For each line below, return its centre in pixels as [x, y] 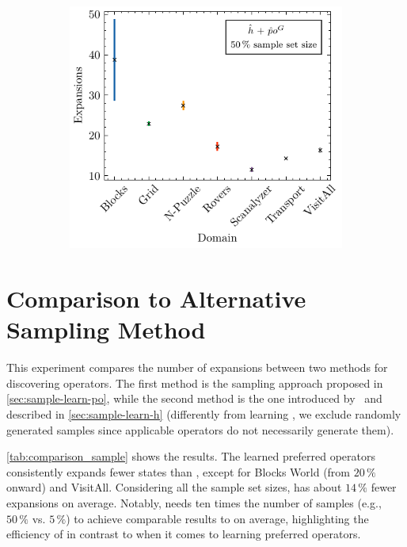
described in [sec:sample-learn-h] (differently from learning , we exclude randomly [204, 414]
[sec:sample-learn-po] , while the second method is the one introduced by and [194, 398]
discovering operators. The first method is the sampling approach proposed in [195, 383]
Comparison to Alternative [156, 298]
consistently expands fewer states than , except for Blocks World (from [179, 471]
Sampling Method [106, 329]
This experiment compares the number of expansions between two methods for [197, 367]
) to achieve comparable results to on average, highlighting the [217, 518]
